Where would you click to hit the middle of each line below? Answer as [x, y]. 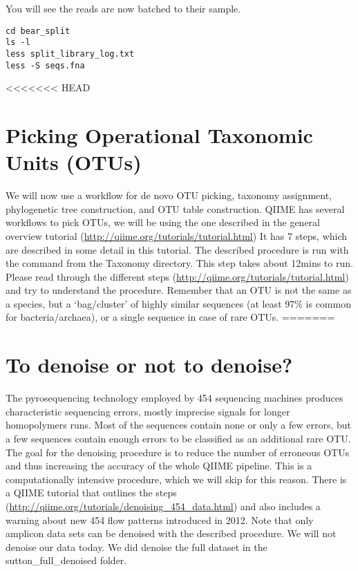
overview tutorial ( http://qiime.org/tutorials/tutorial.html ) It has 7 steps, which [177, 235]
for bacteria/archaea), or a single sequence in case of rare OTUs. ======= [170, 317]
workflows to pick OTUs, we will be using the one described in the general [163, 222]
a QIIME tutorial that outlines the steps [91, 493]
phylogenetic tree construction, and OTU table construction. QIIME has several [175, 208]
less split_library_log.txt [70, 54]
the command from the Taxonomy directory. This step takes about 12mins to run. [179, 263]
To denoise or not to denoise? [149, 365]
